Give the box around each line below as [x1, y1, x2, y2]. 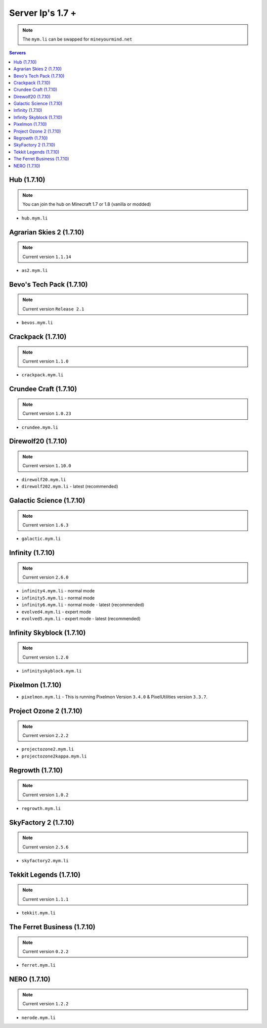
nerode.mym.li [21, 1015, 56, 1021]
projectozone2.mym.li [21, 747, 74, 752]
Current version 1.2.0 [22, 654, 69, 660]
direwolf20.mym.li [21, 477, 66, 482]
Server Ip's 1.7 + [9, 7, 77, 18]
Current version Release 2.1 [22, 306, 85, 312]
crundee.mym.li [21, 424, 59, 430]
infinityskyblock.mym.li [21, 668, 82, 674]
